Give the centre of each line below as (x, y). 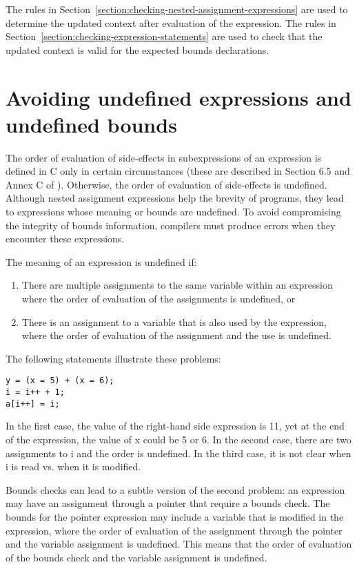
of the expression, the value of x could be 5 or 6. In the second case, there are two (178, 439)
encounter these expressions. (65, 239)
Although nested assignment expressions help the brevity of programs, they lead (175, 198)
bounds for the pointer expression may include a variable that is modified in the (175, 516)
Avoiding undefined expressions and (178, 97)
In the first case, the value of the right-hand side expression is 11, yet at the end (175, 426)
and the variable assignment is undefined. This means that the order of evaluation (179, 544)
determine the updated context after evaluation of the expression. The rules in (171, 22)
